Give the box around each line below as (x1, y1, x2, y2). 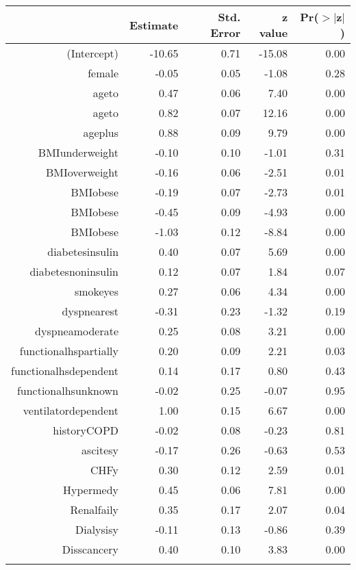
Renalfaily (70, 502, 119, 517)
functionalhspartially (19, 343, 119, 359)
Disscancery (62, 541, 119, 557)
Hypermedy (63, 482, 119, 497)
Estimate (129, 16, 179, 33)
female (88, 65, 119, 81)
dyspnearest (62, 303, 119, 319)
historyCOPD (53, 422, 119, 438)
